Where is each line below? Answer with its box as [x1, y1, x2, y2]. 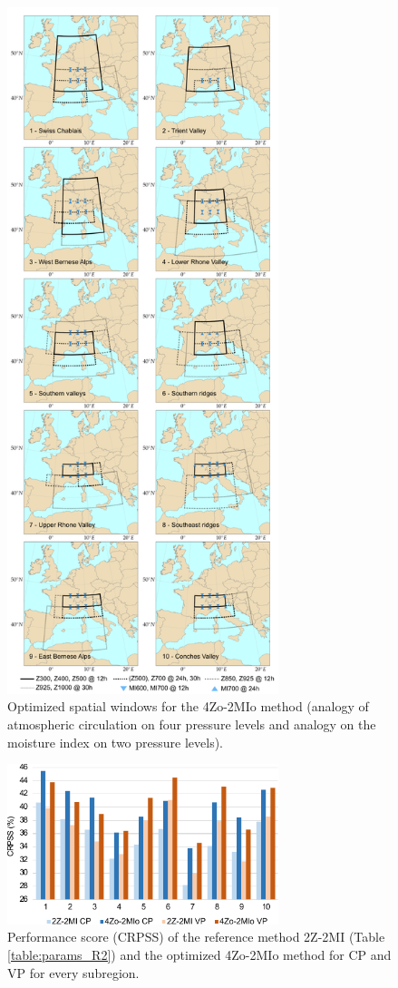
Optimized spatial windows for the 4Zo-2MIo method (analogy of [7, 697, 369, 716]
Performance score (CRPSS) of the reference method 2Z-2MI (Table [7, 927, 385, 946]
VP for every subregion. [7, 963, 140, 982]
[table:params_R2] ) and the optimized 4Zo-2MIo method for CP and [7, 944, 392, 964]
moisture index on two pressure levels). [7, 732, 224, 751]
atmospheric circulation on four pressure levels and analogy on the [7, 714, 376, 733]
